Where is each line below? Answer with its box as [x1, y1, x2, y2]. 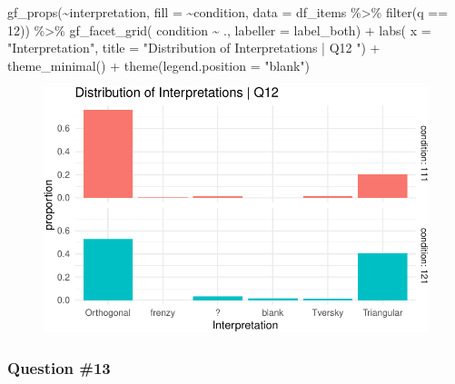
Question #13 [7, 356, 111, 379]
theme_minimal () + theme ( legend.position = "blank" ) [7, 55, 311, 74]
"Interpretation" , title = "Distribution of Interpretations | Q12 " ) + [7, 38, 381, 57]
